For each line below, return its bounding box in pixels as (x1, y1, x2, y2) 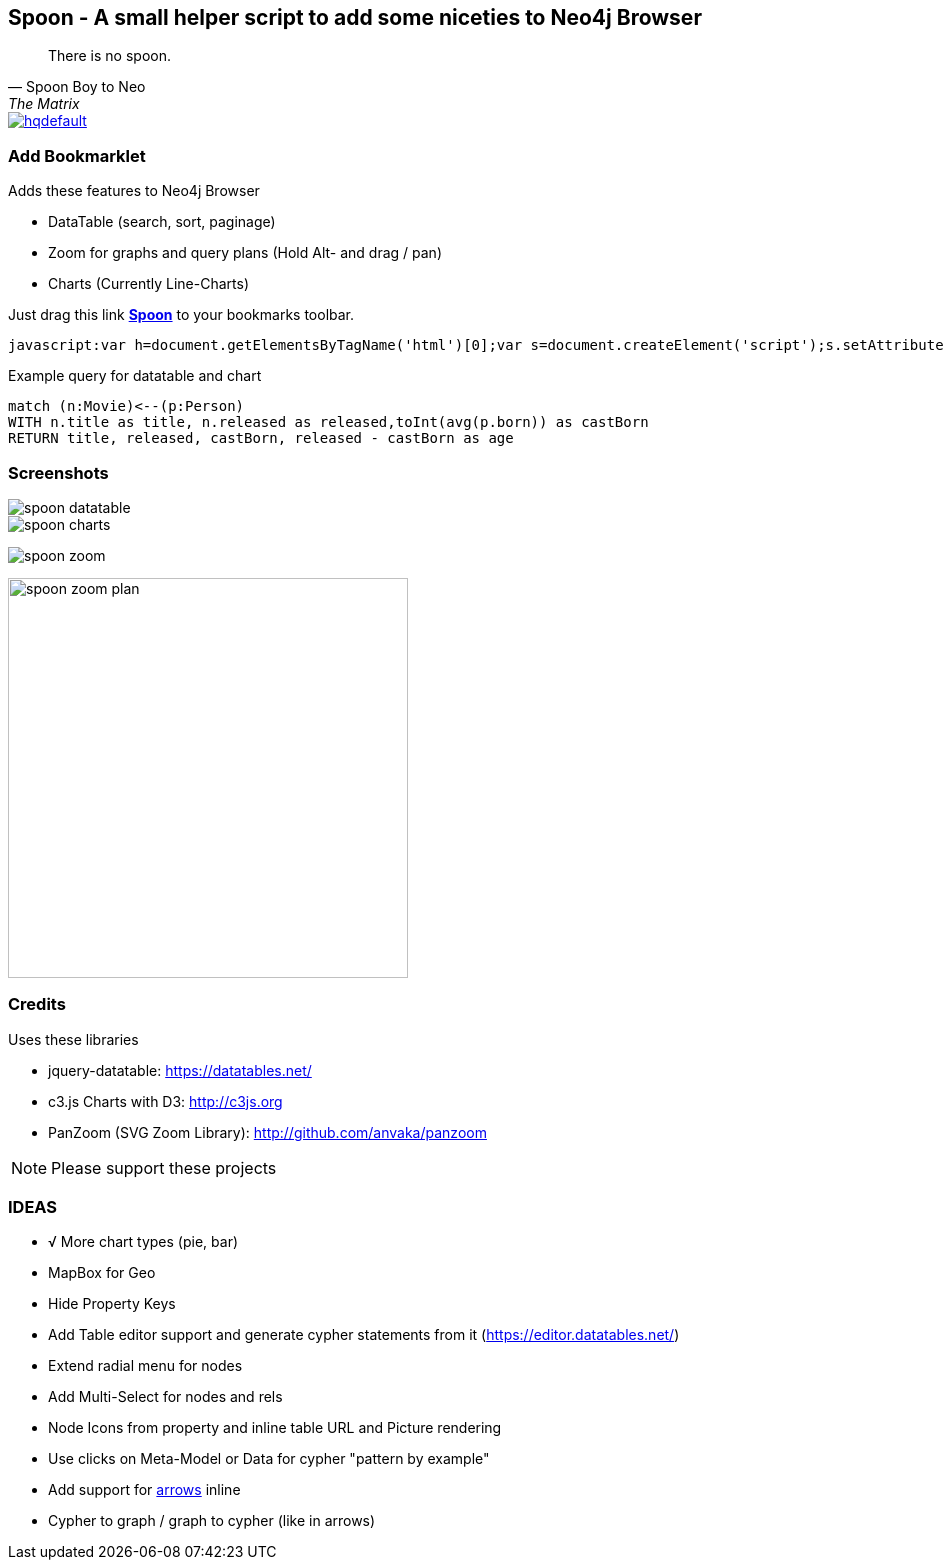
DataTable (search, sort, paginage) (48, 213, 276, 231)
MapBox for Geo (48, 1264, 156, 1282)
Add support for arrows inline (48, 1481, 241, 1499)
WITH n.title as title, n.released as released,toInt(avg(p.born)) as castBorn (8, 414, 649, 431)
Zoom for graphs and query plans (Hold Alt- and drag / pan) (48, 244, 442, 262)
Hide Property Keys (48, 1295, 176, 1313)
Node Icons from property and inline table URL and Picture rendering (48, 1419, 502, 1437)
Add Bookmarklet (8, 145, 146, 166)
